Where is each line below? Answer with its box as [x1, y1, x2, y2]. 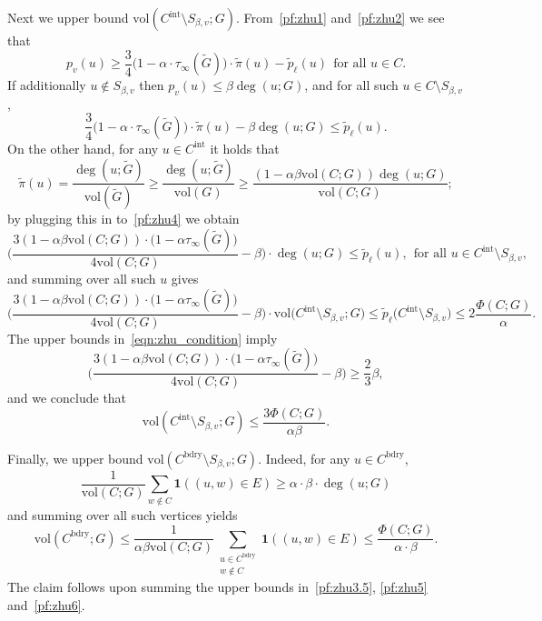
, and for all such [304, 75, 399, 95]
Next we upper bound [7, 8, 129, 26]
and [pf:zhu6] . [7, 595, 85, 614]
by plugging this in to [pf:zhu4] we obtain [7, 209, 240, 228]
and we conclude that [7, 388, 127, 407]
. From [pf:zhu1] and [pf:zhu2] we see [236, 8, 445, 26]
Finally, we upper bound [7, 448, 143, 467]
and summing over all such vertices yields [7, 505, 238, 524]
